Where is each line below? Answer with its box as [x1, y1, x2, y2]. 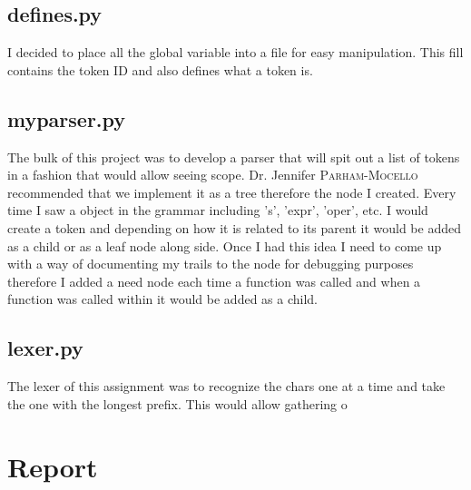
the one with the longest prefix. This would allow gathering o [7, 394, 348, 413]
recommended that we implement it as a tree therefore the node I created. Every [7, 182, 456, 201]
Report [7, 447, 98, 485]
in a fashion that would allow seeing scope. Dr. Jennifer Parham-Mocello [7, 165, 418, 184]
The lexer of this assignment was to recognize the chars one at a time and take [7, 377, 446, 396]
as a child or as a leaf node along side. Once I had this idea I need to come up [7, 236, 442, 255]
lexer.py [7, 334, 83, 362]
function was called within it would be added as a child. [7, 289, 319, 309]
